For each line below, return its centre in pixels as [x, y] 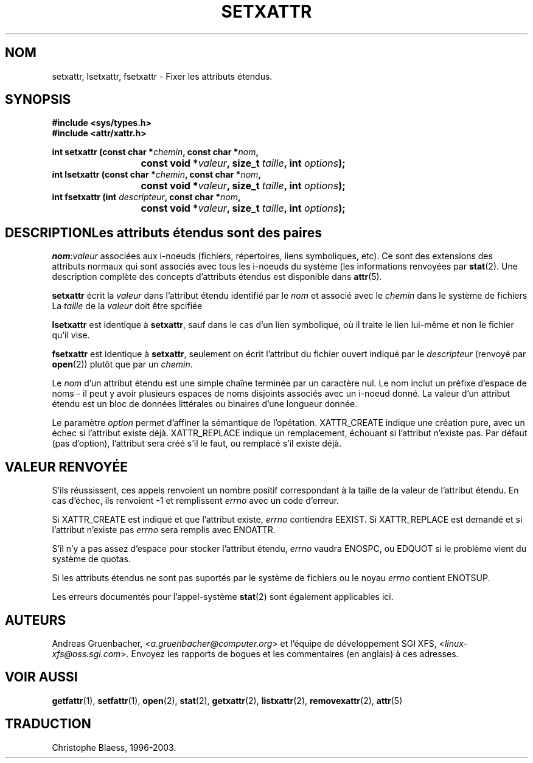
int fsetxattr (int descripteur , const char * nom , [146, 197]
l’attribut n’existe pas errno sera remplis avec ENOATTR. [164, 530]
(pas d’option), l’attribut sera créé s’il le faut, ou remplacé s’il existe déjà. [197, 444]
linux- [456, 643]
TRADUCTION [48, 724]
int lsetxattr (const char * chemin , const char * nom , [156, 175]
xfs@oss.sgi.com [86, 653]
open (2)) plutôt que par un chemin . [122, 364]
